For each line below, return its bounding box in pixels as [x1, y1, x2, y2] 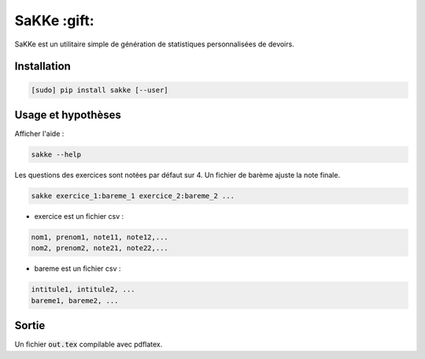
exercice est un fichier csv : [34, 211, 124, 220]
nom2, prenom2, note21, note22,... [31, 244, 168, 253]
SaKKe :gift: [14, 12, 94, 29]
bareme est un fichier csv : [34, 264, 121, 273]
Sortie [14, 319, 46, 332]
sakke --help [31, 150, 82, 159]
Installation [14, 60, 71, 73]
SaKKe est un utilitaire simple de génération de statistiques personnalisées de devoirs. [14, 39, 294, 49]
